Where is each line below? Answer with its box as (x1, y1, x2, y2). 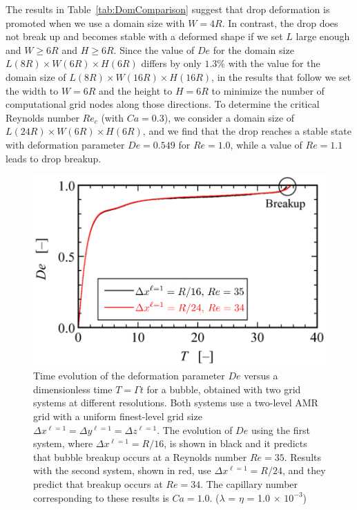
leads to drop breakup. (6, 151, 102, 165)
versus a (244, 368, 278, 383)
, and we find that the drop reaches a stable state (142, 124, 351, 138)
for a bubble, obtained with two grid (146, 381, 301, 396)
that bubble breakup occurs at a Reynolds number (33, 449, 247, 464)
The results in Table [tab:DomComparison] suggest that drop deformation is (6, 2, 330, 16)
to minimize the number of (211, 83, 325, 97)
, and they (282, 463, 326, 478)
